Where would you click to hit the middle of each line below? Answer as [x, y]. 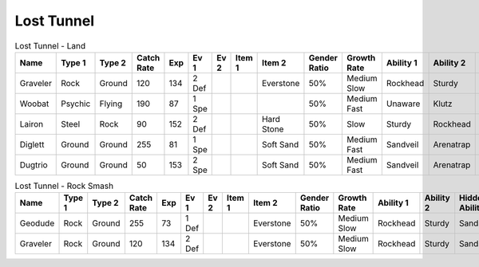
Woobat [34, 104]
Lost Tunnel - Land [50, 45]
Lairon [32, 124]
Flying [111, 104]
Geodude [37, 223]
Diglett [32, 144]
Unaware [403, 104]
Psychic [76, 104]
